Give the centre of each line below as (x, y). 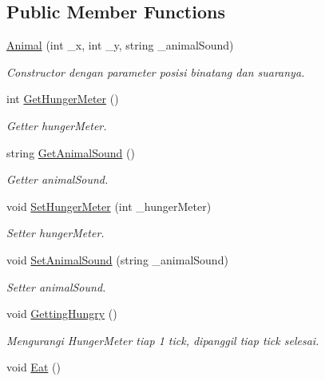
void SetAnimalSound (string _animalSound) (117, 259)
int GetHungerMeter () (63, 99)
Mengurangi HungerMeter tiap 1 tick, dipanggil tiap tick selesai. (163, 340)
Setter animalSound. (56, 286)
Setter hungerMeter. (55, 233)
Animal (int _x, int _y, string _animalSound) (120, 45)
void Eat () (34, 367)
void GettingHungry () (62, 314)
